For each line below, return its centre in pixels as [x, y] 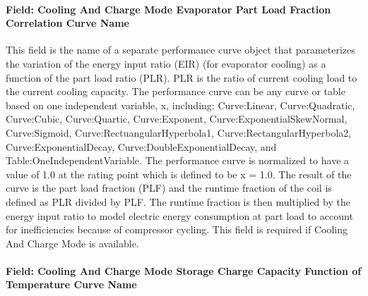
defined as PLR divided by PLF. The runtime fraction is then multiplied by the [178, 201]
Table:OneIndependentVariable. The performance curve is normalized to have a [178, 160]
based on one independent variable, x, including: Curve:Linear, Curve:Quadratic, [180, 105]
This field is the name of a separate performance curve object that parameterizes [180, 50]
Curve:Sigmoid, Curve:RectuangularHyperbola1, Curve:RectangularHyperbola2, [179, 132]
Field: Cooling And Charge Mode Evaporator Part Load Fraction [168, 9]
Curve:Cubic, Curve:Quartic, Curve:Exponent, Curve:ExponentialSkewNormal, [177, 119]
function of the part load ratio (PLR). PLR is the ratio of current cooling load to [182, 77]
